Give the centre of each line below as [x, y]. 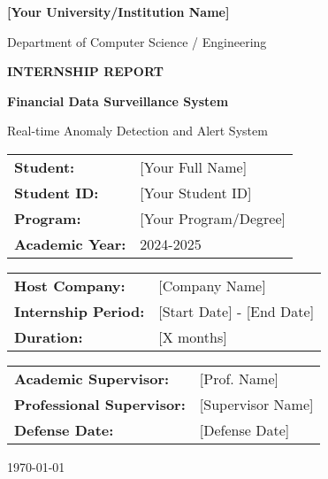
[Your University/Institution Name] [118, 12]
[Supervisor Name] [256, 404]
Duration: [49, 336]
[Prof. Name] [239, 378]
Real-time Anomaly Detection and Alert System [137, 131]
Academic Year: [70, 243]
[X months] [193, 336]
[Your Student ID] [196, 192]
